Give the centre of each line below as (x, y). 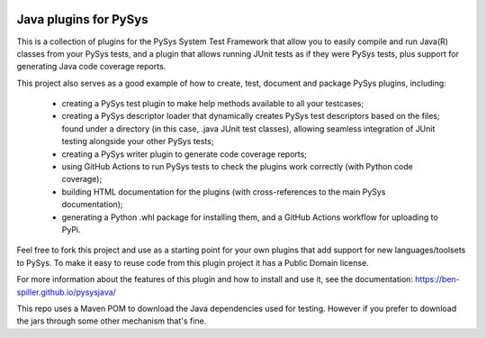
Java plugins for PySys (82, 19)
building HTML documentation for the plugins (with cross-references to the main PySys (224, 192)
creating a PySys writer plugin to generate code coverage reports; (184, 154)
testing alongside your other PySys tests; (138, 142)
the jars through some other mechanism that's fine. (112, 321)
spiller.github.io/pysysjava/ (66, 292)
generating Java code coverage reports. (91, 67)
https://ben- (438, 279)
